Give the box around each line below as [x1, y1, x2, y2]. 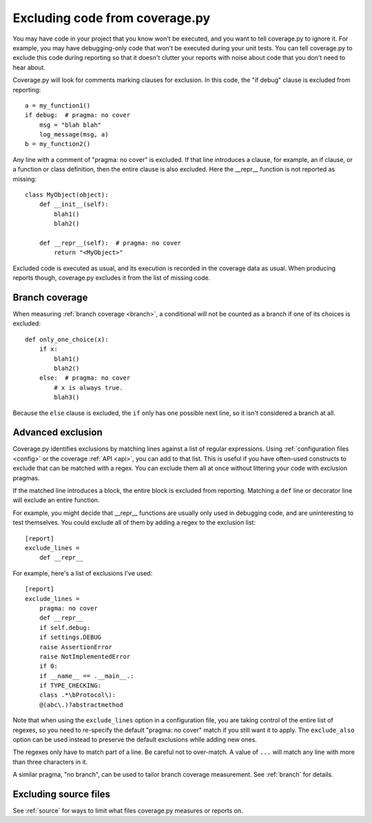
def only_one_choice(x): [25, 335, 109, 343]
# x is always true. [54, 383, 123, 392]
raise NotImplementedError [39, 652, 131, 660]
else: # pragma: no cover [39, 374, 131, 382]
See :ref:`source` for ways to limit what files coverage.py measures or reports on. [12, 806, 244, 815]
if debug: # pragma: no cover [25, 111, 131, 119]
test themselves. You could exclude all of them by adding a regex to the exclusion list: [12, 518, 256, 527]
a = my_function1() [25, 101, 91, 110]
